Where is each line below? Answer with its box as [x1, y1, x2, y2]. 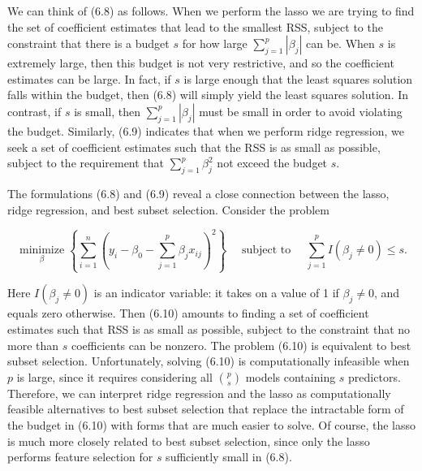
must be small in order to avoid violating [199, 102, 403, 119]
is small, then [74, 102, 140, 119]
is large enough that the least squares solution [183, 70, 413, 87]
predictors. [348, 368, 401, 385]
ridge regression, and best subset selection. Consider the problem [7, 201, 329, 218]
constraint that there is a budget [7, 35, 170, 52]
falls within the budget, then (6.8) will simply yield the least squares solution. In [7, 86, 409, 103]
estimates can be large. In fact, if [7, 70, 171, 87]
